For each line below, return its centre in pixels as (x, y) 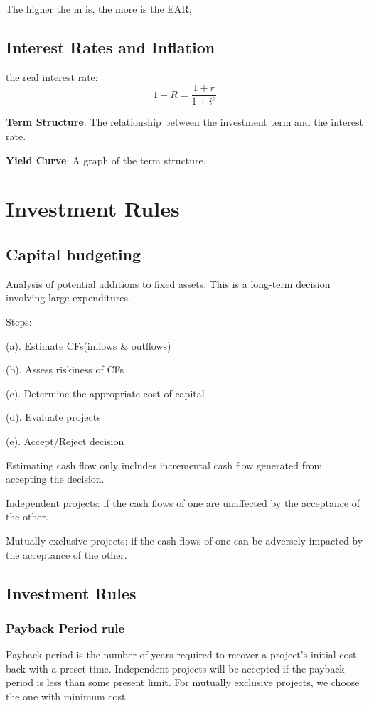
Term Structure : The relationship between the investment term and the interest (184, 122)
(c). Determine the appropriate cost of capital (105, 393)
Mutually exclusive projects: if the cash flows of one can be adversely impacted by (184, 540)
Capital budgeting (74, 254)
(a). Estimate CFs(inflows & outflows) (89, 345)
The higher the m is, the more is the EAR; (99, 9)
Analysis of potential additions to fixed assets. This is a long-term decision (168, 283)
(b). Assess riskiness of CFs (65, 369)
